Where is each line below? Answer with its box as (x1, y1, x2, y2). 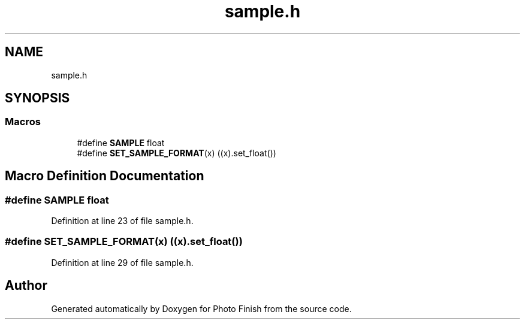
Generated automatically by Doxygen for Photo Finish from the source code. (51, 303, 352, 314)
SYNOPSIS (5, 90, 70, 106)
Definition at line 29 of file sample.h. (51, 257, 194, 268)
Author (5, 278, 47, 293)
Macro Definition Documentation (5, 168, 204, 184)
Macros (5, 116, 41, 128)
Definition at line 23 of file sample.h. (51, 216, 194, 226)
